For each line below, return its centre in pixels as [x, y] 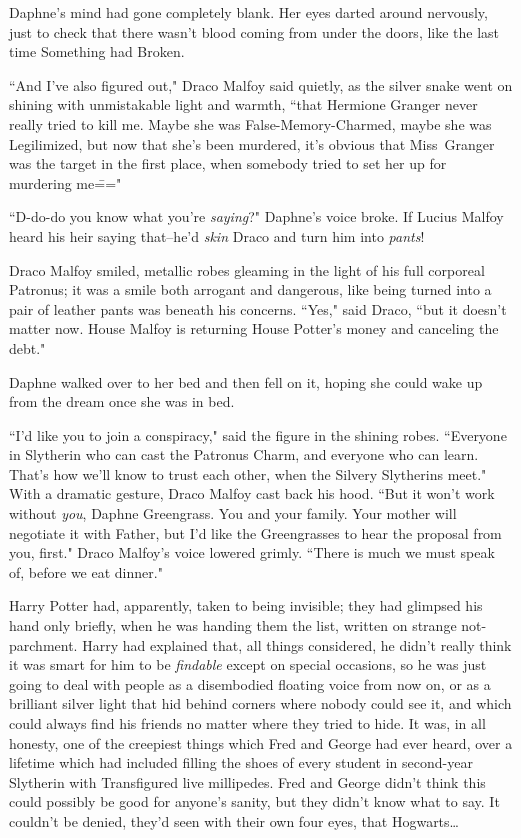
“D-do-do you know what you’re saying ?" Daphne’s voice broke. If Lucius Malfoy [256, 216]
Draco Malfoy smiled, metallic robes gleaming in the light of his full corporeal [247, 269]
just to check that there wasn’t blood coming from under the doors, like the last [254, 31]
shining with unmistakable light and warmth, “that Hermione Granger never [243, 104]
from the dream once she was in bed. [122, 401]
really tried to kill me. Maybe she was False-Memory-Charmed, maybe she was [250, 123]
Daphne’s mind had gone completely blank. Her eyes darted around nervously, [248, 12]
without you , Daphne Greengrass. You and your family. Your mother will [233, 513]
